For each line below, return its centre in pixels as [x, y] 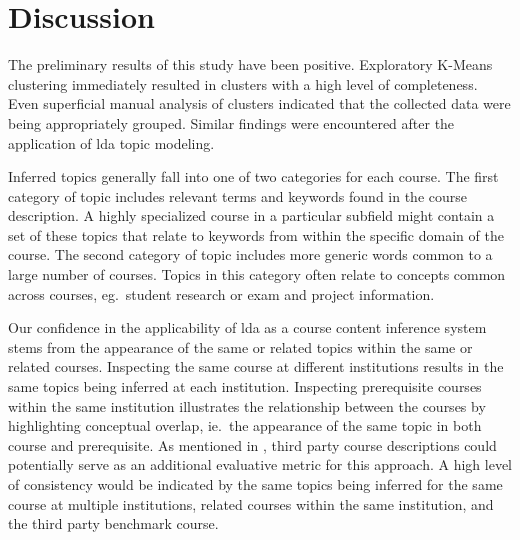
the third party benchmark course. [113, 523]
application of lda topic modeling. [111, 142]
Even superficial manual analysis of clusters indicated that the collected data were [259, 103]
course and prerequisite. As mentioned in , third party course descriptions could [252, 444]
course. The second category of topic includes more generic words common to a [250, 254]
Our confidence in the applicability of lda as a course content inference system [247, 327]
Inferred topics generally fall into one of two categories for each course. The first [253, 176]
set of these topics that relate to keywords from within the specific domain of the [256, 234]
